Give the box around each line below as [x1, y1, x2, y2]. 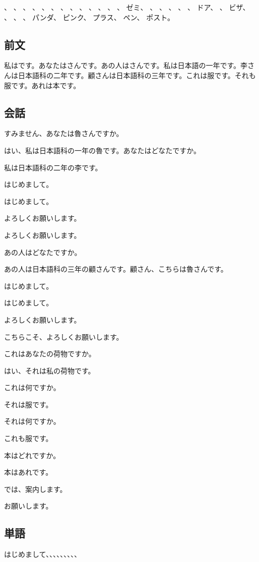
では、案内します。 [4, 483, 67, 494]
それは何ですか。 [4, 416, 60, 426]
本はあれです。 [4, 467, 53, 477]
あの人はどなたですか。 [4, 246, 82, 257]
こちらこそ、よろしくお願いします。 [4, 331, 123, 342]
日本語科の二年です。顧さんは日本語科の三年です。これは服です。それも [18, 70, 256, 80]
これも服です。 [4, 433, 53, 444]
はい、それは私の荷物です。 [4, 365, 95, 376]
